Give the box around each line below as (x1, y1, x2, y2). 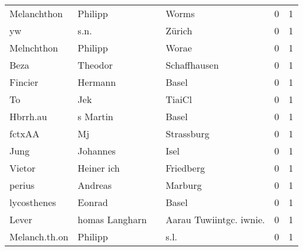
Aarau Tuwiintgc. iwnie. (165, 213, 265, 226)
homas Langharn (77, 213, 147, 226)
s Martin (77, 110, 113, 123)
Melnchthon (9, 41, 58, 54)
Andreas (77, 178, 112, 192)
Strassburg (165, 127, 210, 140)
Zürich (165, 24, 193, 37)
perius (9, 178, 35, 192)
